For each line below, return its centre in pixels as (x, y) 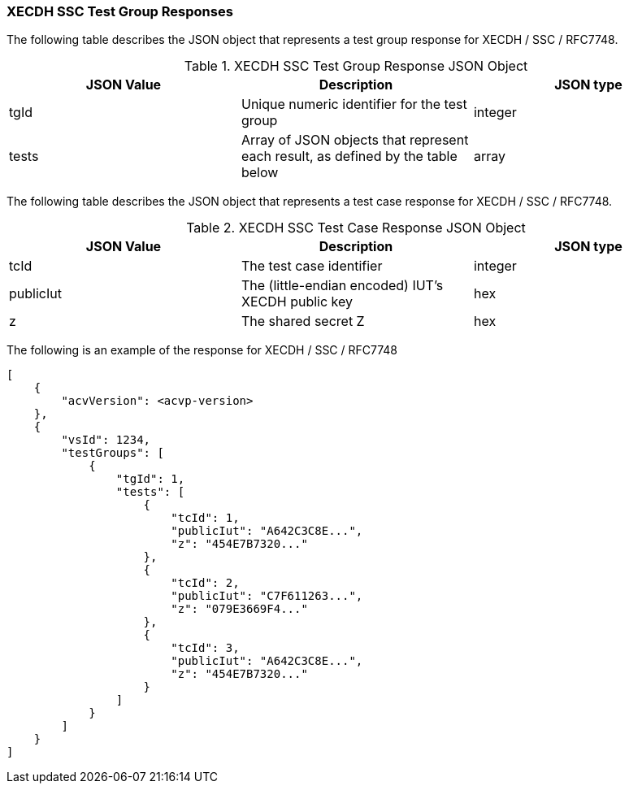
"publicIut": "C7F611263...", (267, 596)
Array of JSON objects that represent (355, 140)
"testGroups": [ (113, 453)
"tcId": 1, (205, 518)
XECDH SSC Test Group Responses (120, 11)
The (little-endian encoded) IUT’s (342, 286)
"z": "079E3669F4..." (239, 609)
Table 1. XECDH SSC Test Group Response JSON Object (356, 66)
